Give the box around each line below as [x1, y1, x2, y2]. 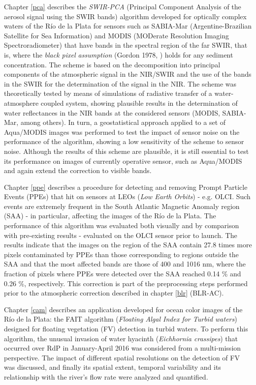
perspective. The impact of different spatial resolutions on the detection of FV [4, 352, 240, 362]
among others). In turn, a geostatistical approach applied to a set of [20, 117, 226, 127]
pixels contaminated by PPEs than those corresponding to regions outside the [4, 249, 239, 259]
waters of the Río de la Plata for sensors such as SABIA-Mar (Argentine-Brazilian [4, 21, 252, 31]
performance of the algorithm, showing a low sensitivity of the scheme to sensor [4, 136, 244, 147]
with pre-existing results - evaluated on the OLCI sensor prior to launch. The [4, 230, 237, 240]
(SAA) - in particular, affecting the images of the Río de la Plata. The [4, 210, 216, 221]
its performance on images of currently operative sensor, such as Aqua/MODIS [4, 155, 242, 166]
